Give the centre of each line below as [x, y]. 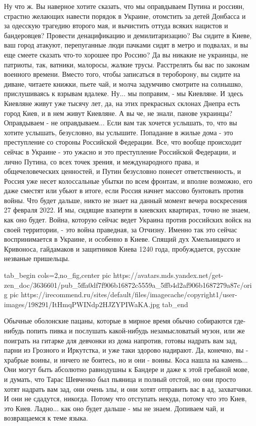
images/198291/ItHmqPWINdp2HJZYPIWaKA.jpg [82, 304]
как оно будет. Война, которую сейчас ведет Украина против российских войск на [128, 220]
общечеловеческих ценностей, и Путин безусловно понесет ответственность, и [123, 171]
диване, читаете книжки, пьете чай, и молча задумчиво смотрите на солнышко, [124, 83]
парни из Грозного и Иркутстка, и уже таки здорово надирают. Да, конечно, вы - [126, 350]
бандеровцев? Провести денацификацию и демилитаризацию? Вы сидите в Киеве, [128, 35]
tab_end [175, 304]
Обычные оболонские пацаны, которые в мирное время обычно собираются [118, 321]
